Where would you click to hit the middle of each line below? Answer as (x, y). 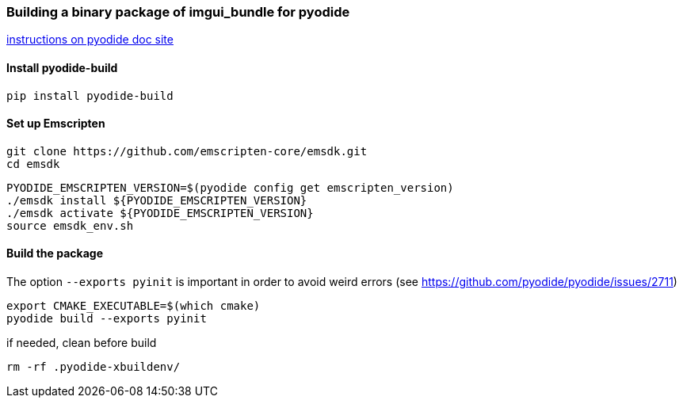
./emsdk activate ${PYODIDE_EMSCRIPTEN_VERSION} (160, 213)
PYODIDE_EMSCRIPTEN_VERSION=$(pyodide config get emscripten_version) (230, 187)
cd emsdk (33, 164)
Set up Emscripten (56, 124)
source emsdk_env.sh (70, 225)
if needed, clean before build (82, 343)
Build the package (55, 253)
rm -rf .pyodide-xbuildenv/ (93, 367)
